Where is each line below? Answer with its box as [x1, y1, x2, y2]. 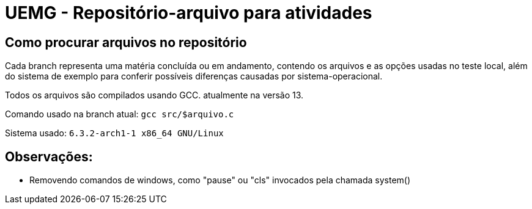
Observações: [5, 148, 93, 164]
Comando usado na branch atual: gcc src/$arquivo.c [5, 109, 234, 120]
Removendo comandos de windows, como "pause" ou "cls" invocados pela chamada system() [29, 175, 411, 186]
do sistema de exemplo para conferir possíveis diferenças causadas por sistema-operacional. [5, 71, 383, 82]
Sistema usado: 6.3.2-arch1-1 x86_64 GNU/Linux [5, 128, 224, 139]
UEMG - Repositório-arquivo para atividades [5, 2, 372, 23]
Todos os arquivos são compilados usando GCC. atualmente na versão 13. [5, 90, 304, 101]
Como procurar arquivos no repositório [5, 34, 247, 50]
